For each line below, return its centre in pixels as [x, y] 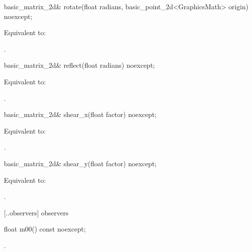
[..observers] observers [36, 212]
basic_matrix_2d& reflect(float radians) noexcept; [80, 65]
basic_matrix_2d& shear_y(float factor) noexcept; [80, 163]
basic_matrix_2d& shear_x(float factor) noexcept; [80, 114]
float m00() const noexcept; [45, 229]
